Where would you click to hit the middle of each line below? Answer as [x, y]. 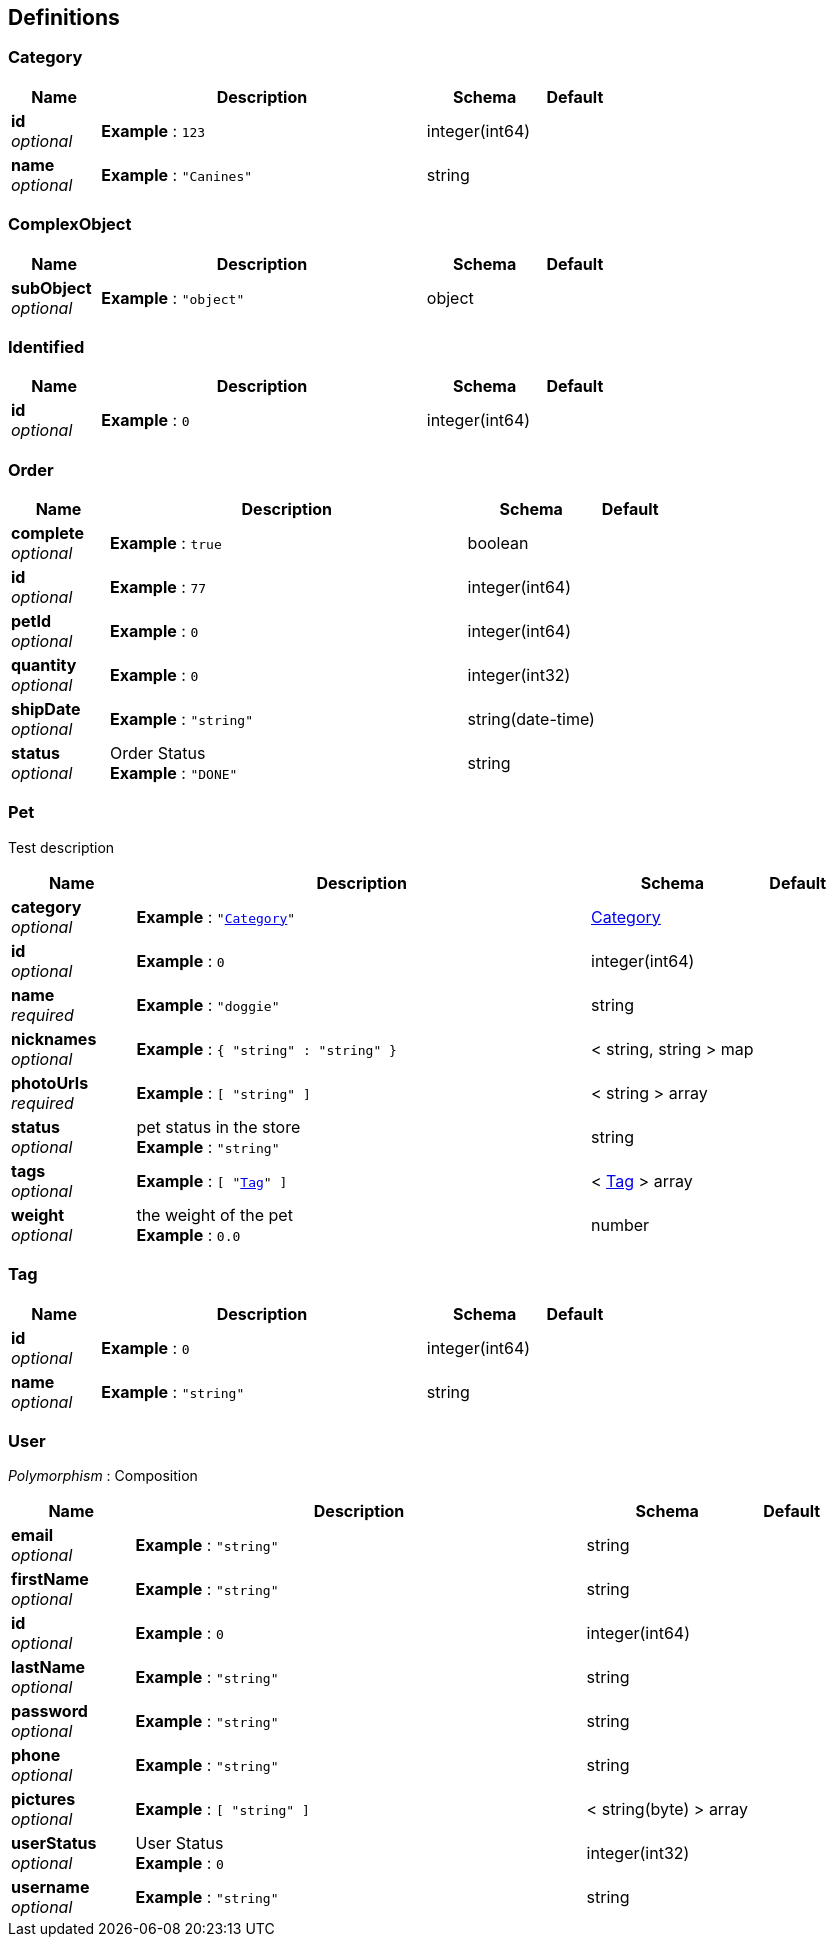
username [50, 1887]
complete [48, 533]
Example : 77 [158, 587]
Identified [46, 346]
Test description [61, 847]
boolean [498, 543]
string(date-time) [531, 719]
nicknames [54, 1038]
